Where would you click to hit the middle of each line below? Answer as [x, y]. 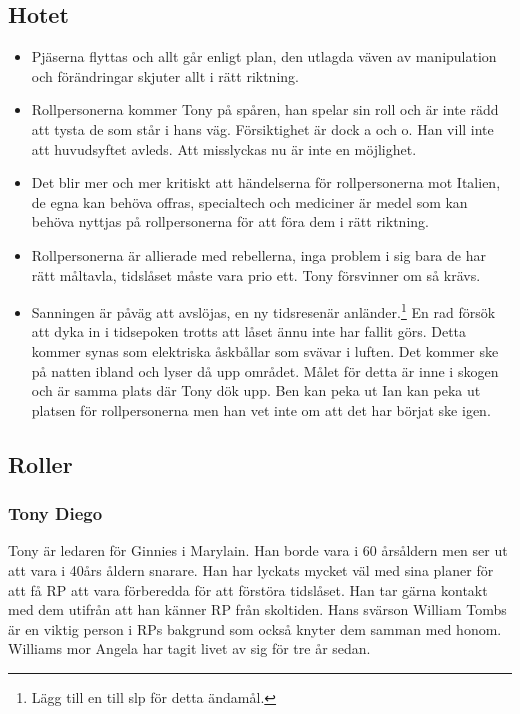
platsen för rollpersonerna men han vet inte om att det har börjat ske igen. [261, 409]
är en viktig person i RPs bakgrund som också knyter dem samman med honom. [255, 628]
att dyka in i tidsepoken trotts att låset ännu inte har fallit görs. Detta [249, 331]
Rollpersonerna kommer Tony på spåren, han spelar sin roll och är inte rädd [265, 109]
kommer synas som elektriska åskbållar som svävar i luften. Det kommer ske [265, 350]
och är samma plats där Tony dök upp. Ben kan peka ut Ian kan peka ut [256, 390]
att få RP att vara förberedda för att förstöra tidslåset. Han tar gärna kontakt [248, 589]
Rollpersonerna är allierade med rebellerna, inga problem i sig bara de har [258, 254]
